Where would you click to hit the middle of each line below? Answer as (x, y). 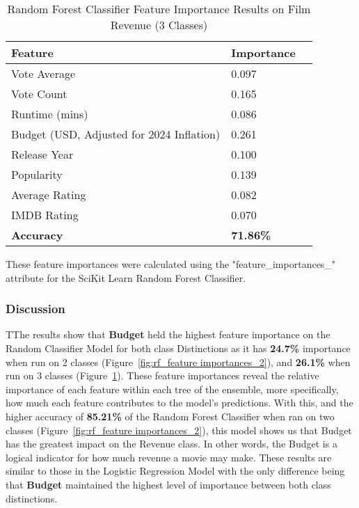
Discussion (35, 309)
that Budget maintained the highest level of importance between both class (168, 484)
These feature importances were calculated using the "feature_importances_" (171, 264)
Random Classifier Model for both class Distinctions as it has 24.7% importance (178, 348)
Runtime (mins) (50, 114)
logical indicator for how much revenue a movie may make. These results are (169, 457)
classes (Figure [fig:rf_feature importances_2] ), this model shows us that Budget (179, 430)
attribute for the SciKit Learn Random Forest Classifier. (126, 277)
